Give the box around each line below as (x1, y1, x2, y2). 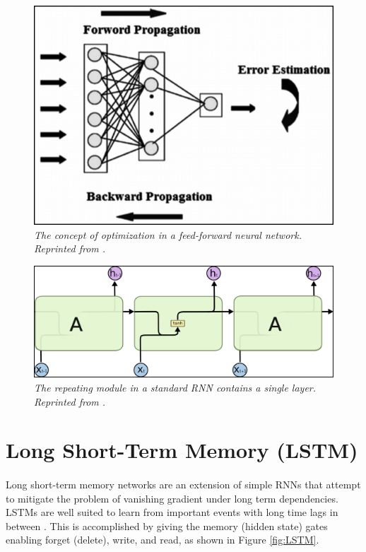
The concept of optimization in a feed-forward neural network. (34, 227, 302, 242)
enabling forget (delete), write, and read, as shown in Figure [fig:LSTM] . (6, 532, 319, 547)
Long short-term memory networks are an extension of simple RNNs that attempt (6, 477, 361, 492)
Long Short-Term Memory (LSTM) (6, 435, 358, 464)
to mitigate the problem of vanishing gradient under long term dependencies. (6, 491, 338, 505)
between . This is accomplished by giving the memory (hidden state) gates (6, 518, 328, 533)
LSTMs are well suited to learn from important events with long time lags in (6, 505, 338, 519)
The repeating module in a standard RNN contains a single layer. (34, 380, 317, 394)
